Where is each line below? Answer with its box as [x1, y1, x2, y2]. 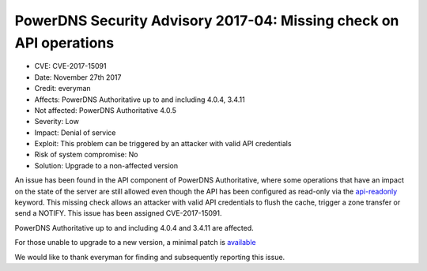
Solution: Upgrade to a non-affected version [34, 160, 179, 170]
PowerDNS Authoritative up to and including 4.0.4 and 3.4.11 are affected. [14, 223, 254, 232]
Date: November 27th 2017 [34, 72, 122, 82]
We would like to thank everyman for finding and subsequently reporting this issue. [14, 252, 285, 262]
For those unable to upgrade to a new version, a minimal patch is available [14, 238, 256, 247]
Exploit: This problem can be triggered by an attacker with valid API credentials [34, 139, 292, 149]
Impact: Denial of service [34, 127, 116, 137]
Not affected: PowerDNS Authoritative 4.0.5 [34, 105, 177, 115]
